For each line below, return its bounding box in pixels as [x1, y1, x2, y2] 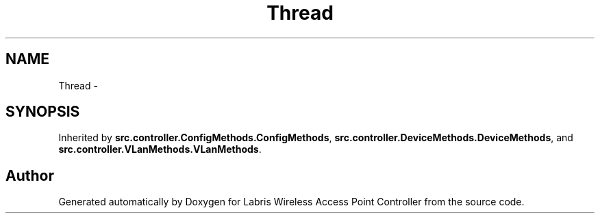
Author [5, 166, 54, 184]
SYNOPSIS [5, 103, 80, 121]
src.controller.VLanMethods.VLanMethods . [58, 143, 262, 156]
